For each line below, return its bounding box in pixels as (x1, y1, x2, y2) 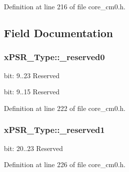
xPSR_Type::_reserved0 (4, 51, 105, 63)
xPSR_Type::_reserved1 (4, 124, 105, 136)
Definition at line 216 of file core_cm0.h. (4, 1, 126, 11)
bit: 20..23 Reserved (4, 143, 63, 153)
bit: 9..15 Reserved (4, 86, 60, 97)
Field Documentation (4, 25, 113, 40)
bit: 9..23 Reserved (4, 70, 60, 80)
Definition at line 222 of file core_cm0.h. (4, 103, 126, 113)
